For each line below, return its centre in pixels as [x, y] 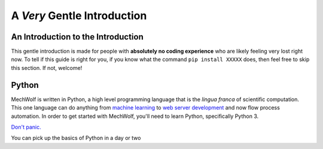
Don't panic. [26, 127]
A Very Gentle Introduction [79, 16]
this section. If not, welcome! [47, 68]
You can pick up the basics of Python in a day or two [76, 138]
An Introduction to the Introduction [77, 37]
